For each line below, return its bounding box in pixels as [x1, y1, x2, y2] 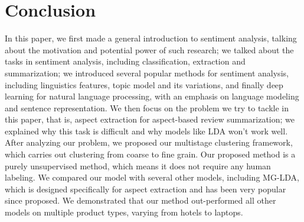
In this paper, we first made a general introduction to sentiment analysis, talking [5, 32, 297, 44]
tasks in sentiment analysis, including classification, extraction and [5, 55, 246, 67]
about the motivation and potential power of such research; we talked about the [5, 43, 294, 56]
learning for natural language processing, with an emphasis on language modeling [5, 90, 299, 102]
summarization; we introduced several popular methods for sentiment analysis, [5, 66, 289, 79]
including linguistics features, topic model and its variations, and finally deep [5, 78, 283, 91]
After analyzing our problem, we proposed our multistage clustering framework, [5, 136, 293, 149]
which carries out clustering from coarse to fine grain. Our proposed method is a [5, 148, 296, 160]
